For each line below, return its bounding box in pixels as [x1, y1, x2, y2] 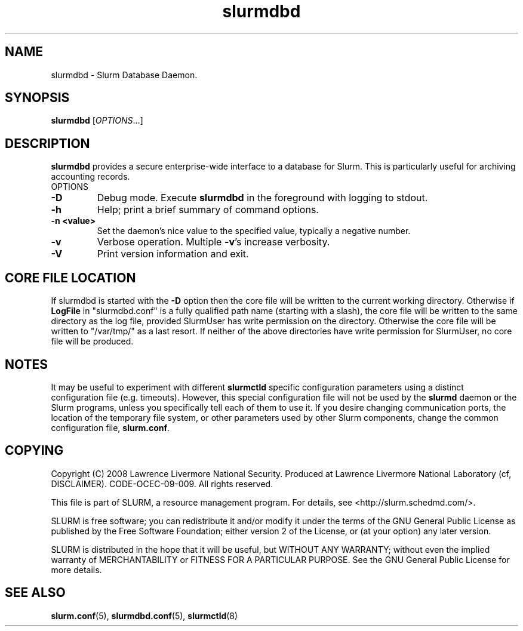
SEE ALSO [5, 585, 66, 601]
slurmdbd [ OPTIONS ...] [51, 115, 143, 126]
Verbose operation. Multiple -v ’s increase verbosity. [97, 236, 330, 248]
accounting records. [51, 171, 130, 182]
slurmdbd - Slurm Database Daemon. [51, 69, 198, 80]
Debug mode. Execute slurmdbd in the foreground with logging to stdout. [97, 192, 428, 204]
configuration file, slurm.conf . [51, 422, 170, 433]
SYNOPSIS [5, 90, 70, 106]
